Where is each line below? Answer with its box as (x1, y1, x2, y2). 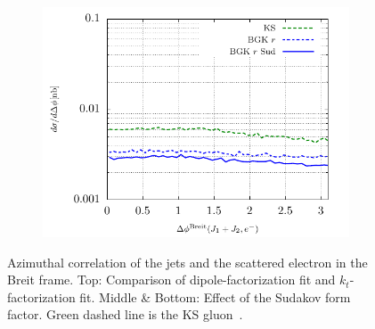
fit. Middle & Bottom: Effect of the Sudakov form (79, 287, 351, 306)
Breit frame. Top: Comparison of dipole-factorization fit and (7, 270, 336, 289)
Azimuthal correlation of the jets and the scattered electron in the (7, 252, 368, 271)
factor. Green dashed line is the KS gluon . (7, 305, 243, 324)
